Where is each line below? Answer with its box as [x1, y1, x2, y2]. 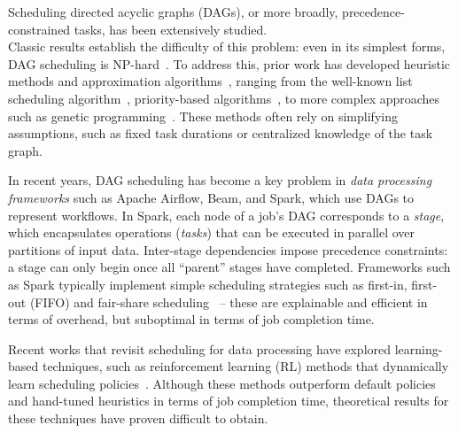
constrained [8, 19, 71, 38]
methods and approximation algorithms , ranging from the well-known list [8, 72, 413, 90]
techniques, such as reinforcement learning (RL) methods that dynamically [42, 357, 449, 375]
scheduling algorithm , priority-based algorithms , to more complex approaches [8, 89, 440, 107]
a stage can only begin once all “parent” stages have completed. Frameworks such [8, 258, 451, 276]
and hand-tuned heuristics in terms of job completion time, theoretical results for [8, 391, 449, 410]
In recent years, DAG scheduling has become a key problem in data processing [8, 171, 432, 189]
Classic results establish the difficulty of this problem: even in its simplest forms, [8, 37, 446, 56]
